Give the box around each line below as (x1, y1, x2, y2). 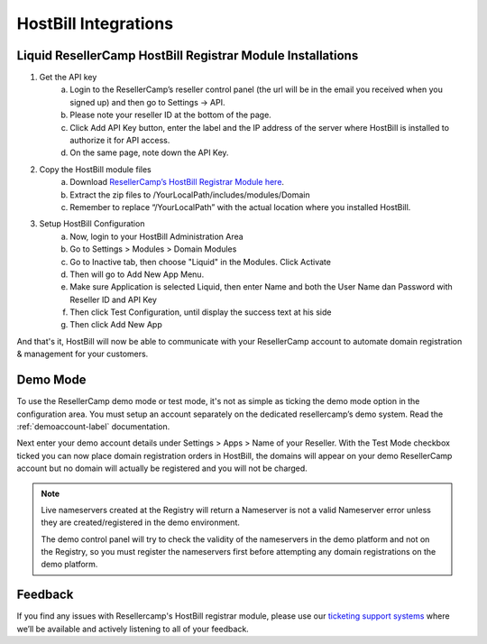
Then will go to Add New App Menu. (69, 269, 205, 280)
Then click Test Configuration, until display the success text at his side (69, 307, 332, 317)
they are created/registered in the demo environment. (41, 517, 241, 528)
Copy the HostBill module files (39, 163, 152, 175)
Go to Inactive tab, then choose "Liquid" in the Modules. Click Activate (69, 256, 331, 267)
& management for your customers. (16, 348, 149, 360)
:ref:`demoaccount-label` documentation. (16, 420, 170, 432)
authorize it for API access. (69, 135, 170, 146)
